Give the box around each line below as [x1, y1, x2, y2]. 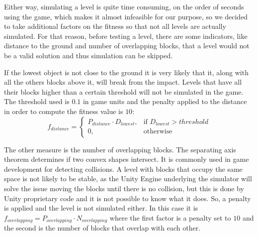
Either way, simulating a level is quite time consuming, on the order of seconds [4, 1, 244, 11]
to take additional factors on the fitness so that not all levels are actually [4, 21, 226, 31]
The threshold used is [4, 96, 70, 107]
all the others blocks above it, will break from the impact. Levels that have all [4, 77, 242, 87]
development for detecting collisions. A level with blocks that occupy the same [4, 163, 243, 174]
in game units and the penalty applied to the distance [83, 96, 247, 107]
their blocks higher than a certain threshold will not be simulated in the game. [4, 86, 244, 97]
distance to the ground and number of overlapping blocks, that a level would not [4, 40, 250, 51]
